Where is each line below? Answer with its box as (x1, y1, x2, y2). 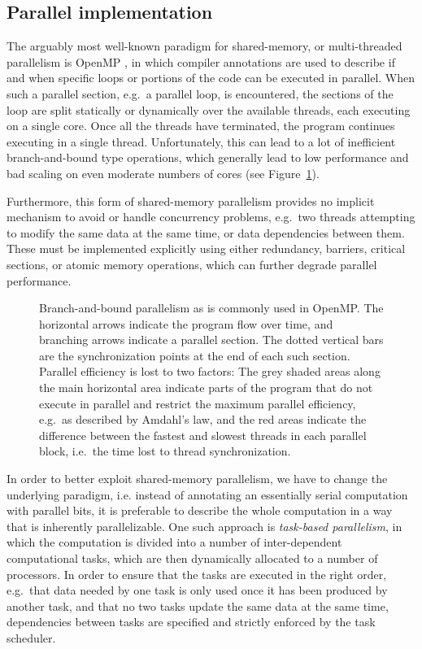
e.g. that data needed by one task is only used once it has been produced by (7, 581, 388, 599)
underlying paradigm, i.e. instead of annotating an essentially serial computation (7, 486, 408, 503)
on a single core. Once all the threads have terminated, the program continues (7, 117, 395, 134)
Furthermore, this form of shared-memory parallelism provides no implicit (7, 192, 375, 209)
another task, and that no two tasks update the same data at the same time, (7, 597, 389, 614)
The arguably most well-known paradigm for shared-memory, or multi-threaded (7, 37, 402, 54)
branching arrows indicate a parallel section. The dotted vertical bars (39, 331, 384, 348)
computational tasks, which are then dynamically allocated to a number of (7, 550, 378, 567)
